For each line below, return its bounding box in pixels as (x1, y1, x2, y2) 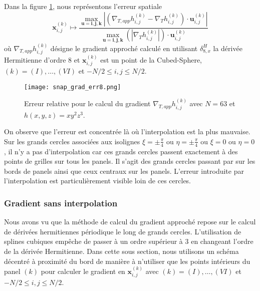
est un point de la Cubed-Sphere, (100, 54, 202, 65)
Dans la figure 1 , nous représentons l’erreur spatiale (4, 1, 162, 11)
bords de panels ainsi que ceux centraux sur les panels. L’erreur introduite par (4, 165, 244, 176)
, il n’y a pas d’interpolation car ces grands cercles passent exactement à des (4, 146, 238, 156)
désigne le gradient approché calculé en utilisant (50, 43, 198, 53)
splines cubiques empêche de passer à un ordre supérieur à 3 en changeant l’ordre (4, 236, 253, 246)
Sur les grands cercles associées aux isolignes (4, 136, 140, 146)
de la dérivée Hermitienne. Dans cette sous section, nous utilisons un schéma (4, 246, 239, 256)
